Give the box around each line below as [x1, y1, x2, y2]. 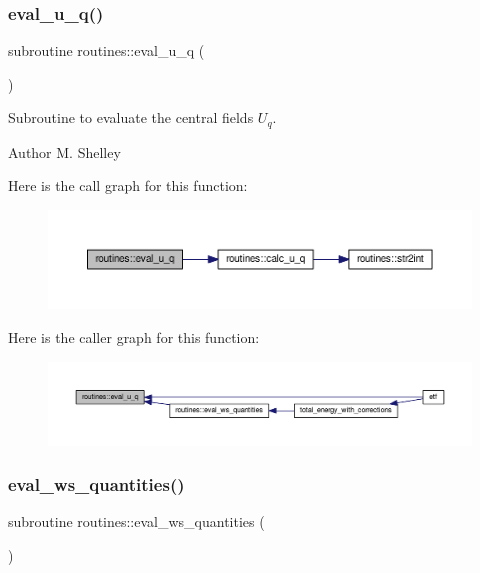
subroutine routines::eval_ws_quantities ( [8, 511, 265, 532]
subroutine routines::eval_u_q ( [8, 40, 205, 61]
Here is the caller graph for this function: [8, 326, 260, 347]
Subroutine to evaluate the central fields [8, 107, 254, 128]
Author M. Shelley [8, 141, 121, 162]
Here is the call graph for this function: [8, 175, 248, 196]
